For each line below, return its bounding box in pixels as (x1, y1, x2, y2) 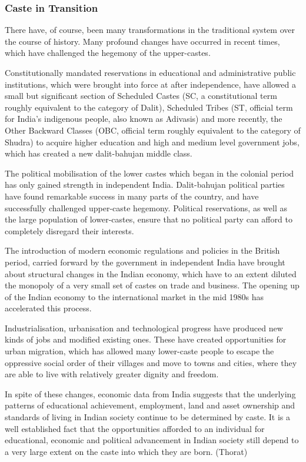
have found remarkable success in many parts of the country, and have (5, 190, 259, 202)
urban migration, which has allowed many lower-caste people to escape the (5, 345, 274, 357)
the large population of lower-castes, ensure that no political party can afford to (5, 213, 292, 225)
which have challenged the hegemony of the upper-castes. (5, 46, 211, 59)
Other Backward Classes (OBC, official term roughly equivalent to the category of (5, 124, 301, 136)
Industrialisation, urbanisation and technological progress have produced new (5, 321, 283, 334)
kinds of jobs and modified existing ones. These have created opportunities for (5, 333, 287, 345)
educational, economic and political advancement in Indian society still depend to (5, 434, 299, 446)
